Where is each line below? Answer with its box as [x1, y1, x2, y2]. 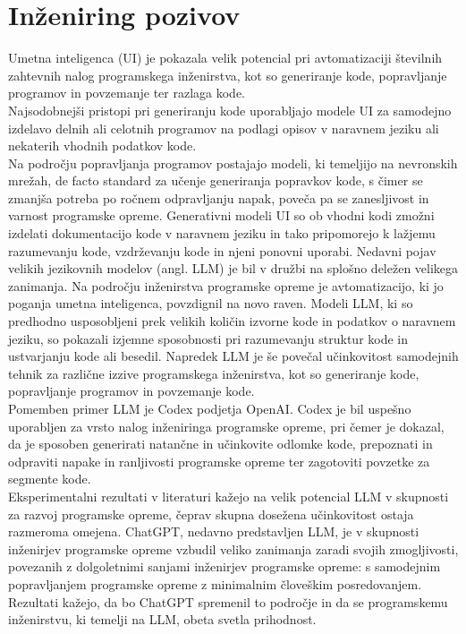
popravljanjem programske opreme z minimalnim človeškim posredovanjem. [8, 574, 422, 593]
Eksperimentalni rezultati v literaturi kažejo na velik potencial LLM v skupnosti [8, 486, 449, 505]
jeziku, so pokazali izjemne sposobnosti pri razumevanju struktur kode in [8, 329, 409, 347]
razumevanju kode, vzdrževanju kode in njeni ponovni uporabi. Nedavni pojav [8, 241, 436, 260]
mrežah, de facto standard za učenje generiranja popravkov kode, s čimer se [8, 171, 423, 190]
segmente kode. [8, 469, 91, 488]
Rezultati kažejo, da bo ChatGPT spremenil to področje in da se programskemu [8, 592, 448, 611]
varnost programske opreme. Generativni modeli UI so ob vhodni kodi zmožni [8, 206, 435, 225]
